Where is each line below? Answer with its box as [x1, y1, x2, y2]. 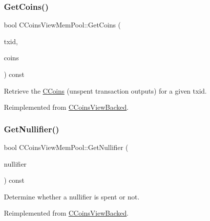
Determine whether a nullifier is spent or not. [4, 191, 140, 201]
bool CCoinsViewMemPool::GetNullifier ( [4, 142, 128, 152]
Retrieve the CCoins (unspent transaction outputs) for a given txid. [4, 85, 207, 96]
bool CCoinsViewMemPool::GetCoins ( [4, 20, 121, 30]
